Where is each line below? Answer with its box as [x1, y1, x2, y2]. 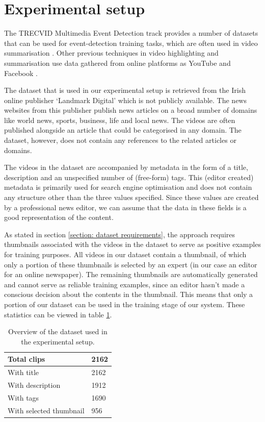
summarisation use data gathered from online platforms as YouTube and [4, 57, 231, 68]
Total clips [8, 354, 45, 364]
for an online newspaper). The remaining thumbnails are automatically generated [4, 269, 258, 280]
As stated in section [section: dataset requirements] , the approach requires [4, 229, 235, 239]
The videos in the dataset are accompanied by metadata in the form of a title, [4, 162, 248, 172]
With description [8, 380, 61, 390]
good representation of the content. [4, 212, 114, 222]
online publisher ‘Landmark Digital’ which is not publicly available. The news [4, 94, 247, 105]
